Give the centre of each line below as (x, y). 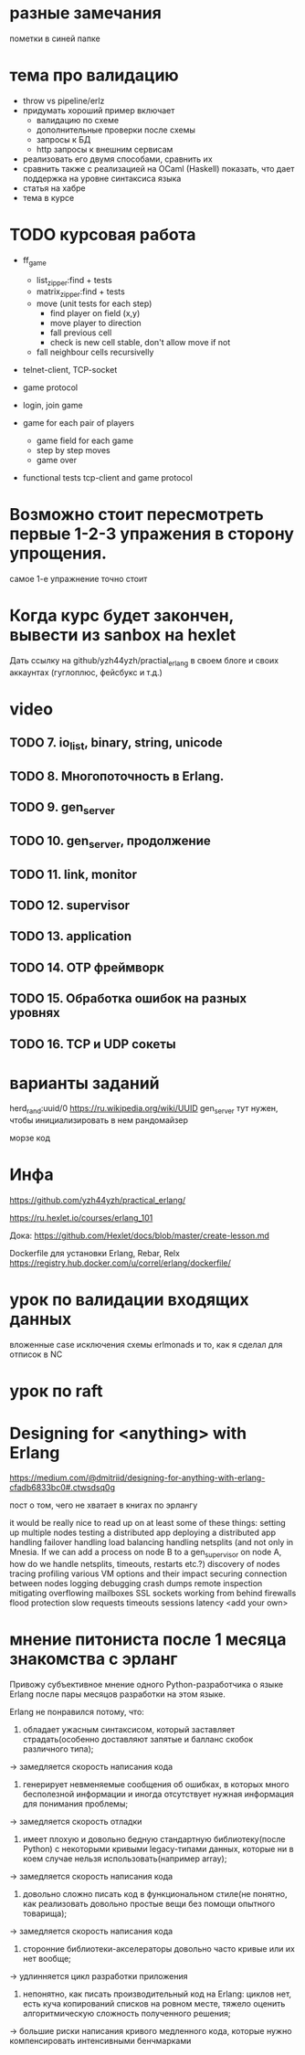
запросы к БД (63, 139)
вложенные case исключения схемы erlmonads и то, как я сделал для (146, 1345)
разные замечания (85, 13)
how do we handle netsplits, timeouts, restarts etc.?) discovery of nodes (145, 1564)
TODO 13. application (71, 936)
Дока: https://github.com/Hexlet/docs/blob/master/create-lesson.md (139, 1235)
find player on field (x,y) (95, 313)
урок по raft (56, 1391)
